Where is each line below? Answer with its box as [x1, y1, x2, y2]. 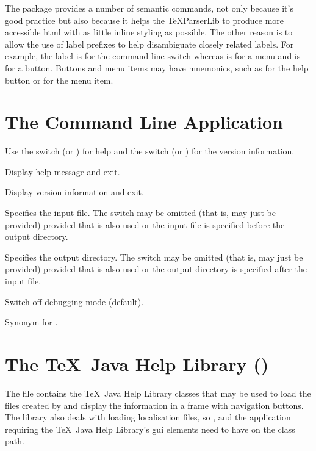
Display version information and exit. [5, 186, 144, 198]
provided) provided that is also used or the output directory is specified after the [5, 262, 307, 275]
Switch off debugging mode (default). [5, 295, 144, 308]
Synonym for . [5, 316, 58, 328]
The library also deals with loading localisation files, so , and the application [5, 411, 291, 424]
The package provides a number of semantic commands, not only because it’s [5, 2, 293, 14]
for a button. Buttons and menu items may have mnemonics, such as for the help [5, 61, 309, 74]
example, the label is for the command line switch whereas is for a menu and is [5, 49, 301, 62]
